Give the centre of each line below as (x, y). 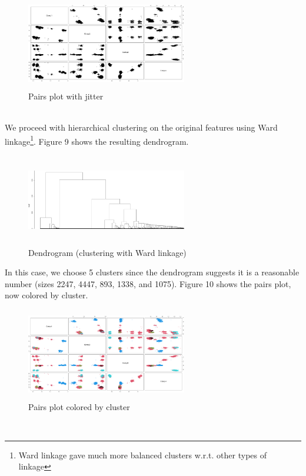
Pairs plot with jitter (66, 96)
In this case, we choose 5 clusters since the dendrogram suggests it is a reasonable (152, 272)
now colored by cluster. (46, 295)
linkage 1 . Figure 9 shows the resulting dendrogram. (97, 140)
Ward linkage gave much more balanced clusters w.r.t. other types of (142, 455)
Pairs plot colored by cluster (79, 406)
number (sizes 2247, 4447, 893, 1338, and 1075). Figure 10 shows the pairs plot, (148, 283)
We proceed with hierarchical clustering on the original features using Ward (141, 127)
